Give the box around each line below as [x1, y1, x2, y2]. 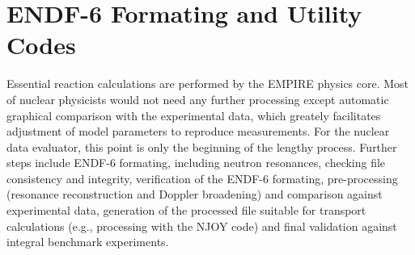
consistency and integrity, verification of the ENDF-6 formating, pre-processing [6, 169, 398, 186]
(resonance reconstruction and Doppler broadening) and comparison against [6, 186, 383, 203]
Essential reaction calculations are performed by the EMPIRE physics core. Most [6, 75, 409, 92]
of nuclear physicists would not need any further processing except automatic [6, 90, 389, 107]
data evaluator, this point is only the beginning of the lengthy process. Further [6, 138, 397, 155]
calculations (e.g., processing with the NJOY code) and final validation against [6, 217, 397, 234]
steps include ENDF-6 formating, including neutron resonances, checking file [6, 154, 386, 171]
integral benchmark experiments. [6, 233, 169, 250]
